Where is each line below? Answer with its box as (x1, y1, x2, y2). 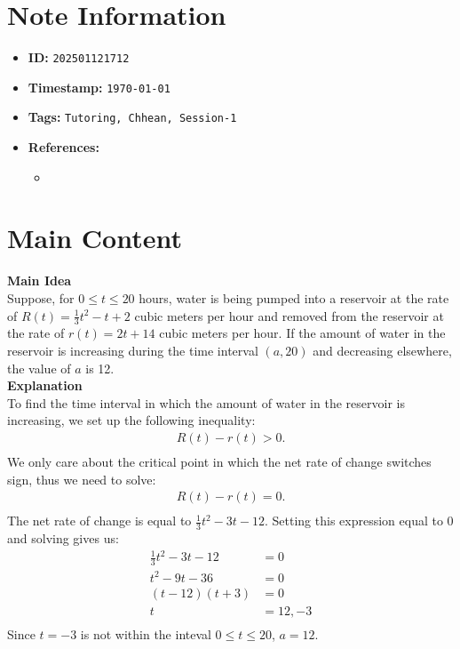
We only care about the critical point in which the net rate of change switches (7, 453, 432, 471)
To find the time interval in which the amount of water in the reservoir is (7, 393, 405, 412)
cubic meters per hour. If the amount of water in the (159, 324, 446, 342)
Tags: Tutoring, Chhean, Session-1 (28, 108, 237, 126)
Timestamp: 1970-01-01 (28, 77, 171, 96)
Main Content (7, 220, 182, 256)
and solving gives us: (7, 529, 119, 548)
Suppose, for (7, 289, 75, 307)
